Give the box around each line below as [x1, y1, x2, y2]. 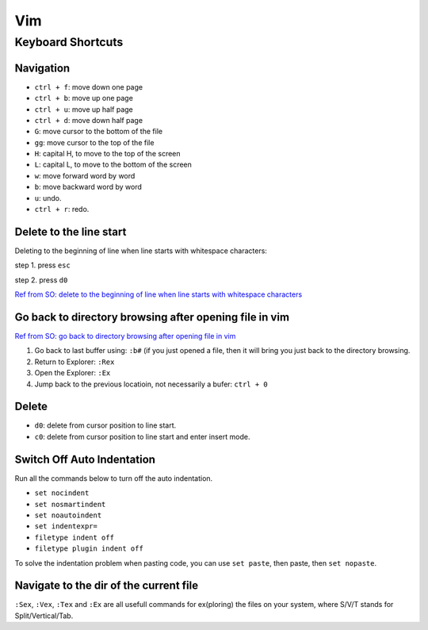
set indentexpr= [34, 522, 98, 531]
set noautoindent [34, 510, 102, 520]
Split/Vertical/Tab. [14, 611, 74, 620]
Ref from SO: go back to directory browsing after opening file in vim [14, 332, 236, 340]
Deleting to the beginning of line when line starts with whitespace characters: [14, 246, 267, 255]
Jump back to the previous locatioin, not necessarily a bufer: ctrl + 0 [34, 379, 269, 389]
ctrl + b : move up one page [34, 94, 134, 103]
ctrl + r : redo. [34, 205, 90, 214]
